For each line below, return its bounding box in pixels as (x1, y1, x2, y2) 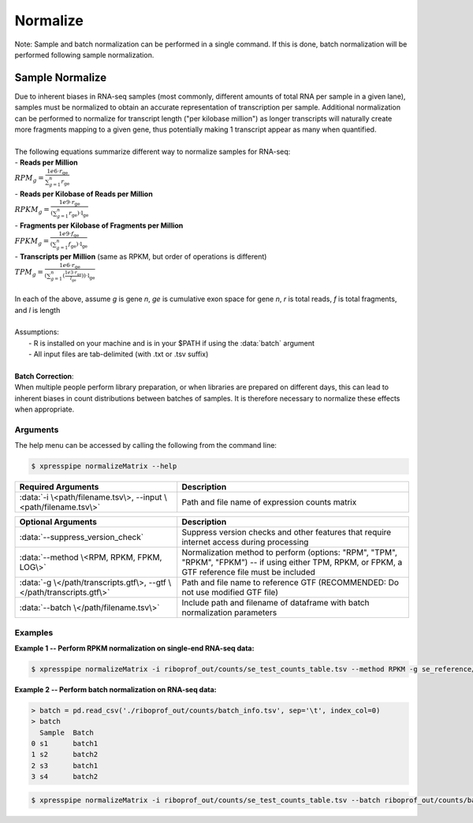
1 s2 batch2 (31, 750, 99, 759)
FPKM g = (14, 236, 50, 248)
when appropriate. (14, 404, 75, 414)
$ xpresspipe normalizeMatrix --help (31, 462, 177, 471)
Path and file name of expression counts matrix (181, 497, 357, 508)
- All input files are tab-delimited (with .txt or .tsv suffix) (28, 349, 209, 359)
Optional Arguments (19, 516, 98, 527)
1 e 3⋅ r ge (64, 270, 82, 277)
